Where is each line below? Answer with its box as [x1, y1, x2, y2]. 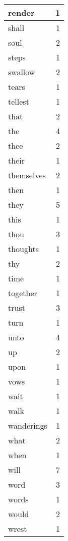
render [8, 7, 35, 18]
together [8, 287, 37, 299]
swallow [8, 66, 35, 78]
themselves [8, 169, 46, 181]
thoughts [8, 243, 39, 254]
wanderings [8, 420, 47, 431]
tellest [8, 96, 29, 107]
